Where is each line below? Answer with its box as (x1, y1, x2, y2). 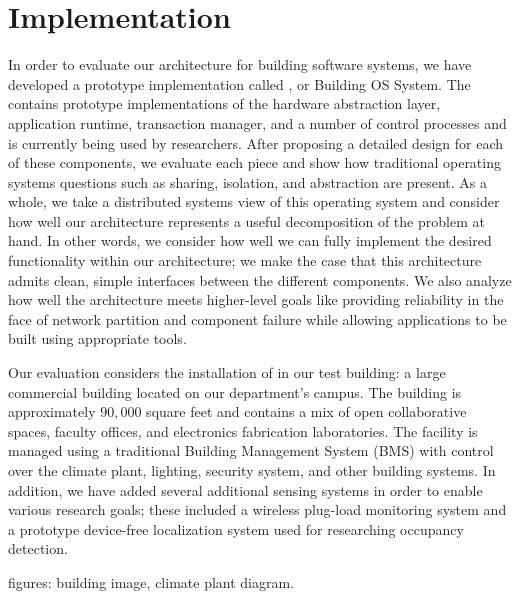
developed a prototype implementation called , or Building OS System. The (8, 73, 471, 94)
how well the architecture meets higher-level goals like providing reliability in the (8, 289, 504, 310)
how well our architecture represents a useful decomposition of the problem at (8, 210, 485, 231)
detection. (8, 538, 68, 559)
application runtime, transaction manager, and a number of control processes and (8, 112, 507, 133)
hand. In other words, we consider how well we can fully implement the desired (8, 230, 492, 251)
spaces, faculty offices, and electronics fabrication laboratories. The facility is (8, 420, 478, 441)
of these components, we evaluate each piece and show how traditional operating (8, 152, 501, 173)
